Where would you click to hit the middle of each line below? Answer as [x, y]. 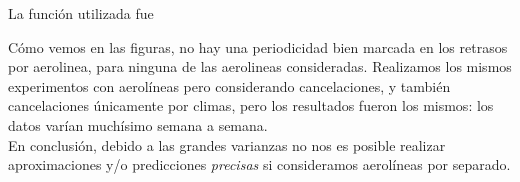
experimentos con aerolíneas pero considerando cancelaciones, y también [229, 85]
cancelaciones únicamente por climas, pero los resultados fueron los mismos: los [251, 105]
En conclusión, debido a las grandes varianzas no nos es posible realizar [227, 144]
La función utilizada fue [81, 13]
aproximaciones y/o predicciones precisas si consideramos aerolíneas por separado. [259, 164]
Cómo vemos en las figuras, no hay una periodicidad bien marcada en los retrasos [258, 46]
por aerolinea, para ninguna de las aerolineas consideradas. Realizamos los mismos [260, 66]
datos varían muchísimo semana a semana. [138, 124]
